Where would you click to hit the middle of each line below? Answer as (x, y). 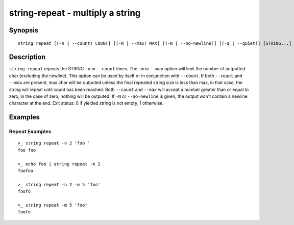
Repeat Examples (30, 132)
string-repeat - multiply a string (75, 13)
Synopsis (24, 30)
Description (27, 57)
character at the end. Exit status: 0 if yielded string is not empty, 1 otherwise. (86, 103)
